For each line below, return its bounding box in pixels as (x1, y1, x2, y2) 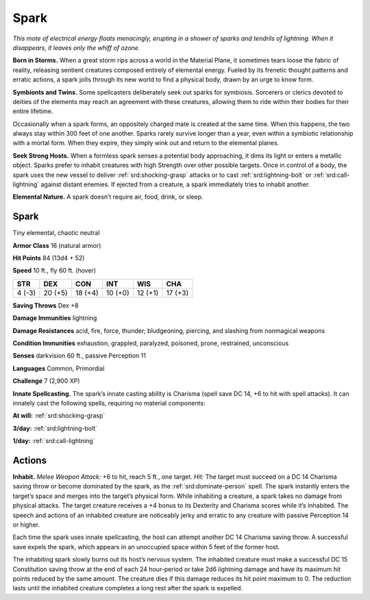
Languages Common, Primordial (12, 364, 105, 373)
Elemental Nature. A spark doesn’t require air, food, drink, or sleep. (12, 192, 203, 201)
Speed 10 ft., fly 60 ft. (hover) (12, 266, 96, 275)
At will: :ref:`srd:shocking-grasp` (12, 412, 106, 420)
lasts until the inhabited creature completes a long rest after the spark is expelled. (12, 584, 243, 592)
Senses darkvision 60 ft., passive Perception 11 (12, 351, 147, 360)
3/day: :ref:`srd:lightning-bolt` (12, 424, 98, 432)
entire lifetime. (12, 107, 53, 116)
